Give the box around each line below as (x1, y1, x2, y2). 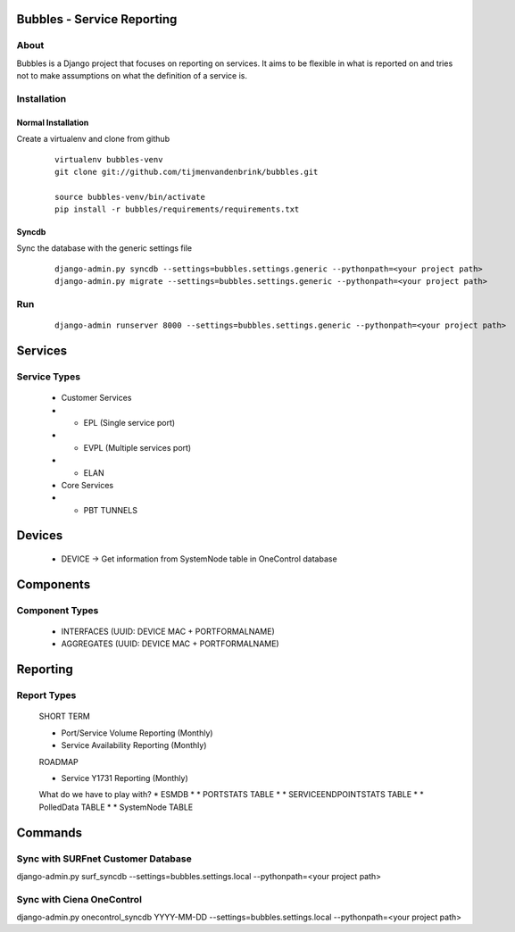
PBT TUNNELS (83, 504, 138, 515)
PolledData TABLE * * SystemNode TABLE (38, 802, 194, 812)
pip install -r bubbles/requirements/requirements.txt (54, 204, 300, 214)
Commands (16, 825, 83, 840)
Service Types (16, 370, 80, 383)
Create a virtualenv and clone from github (16, 134, 170, 145)
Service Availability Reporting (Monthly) (61, 740, 207, 751)
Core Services (61, 479, 114, 490)
